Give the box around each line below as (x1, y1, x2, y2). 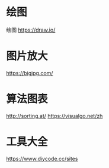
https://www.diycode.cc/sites (6, 155, 78, 162)
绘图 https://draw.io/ (6, 26, 56, 33)
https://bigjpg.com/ (6, 69, 53, 76)
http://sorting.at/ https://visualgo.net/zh (6, 112, 103, 119)
